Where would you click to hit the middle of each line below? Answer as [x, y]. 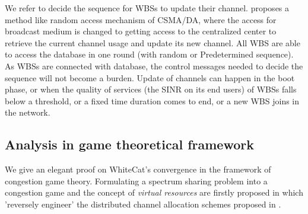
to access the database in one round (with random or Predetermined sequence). [149, 54]
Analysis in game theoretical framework [129, 144]
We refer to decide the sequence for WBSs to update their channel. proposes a [147, 8]
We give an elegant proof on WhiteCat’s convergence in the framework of [138, 169]
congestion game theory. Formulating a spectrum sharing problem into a [136, 181]
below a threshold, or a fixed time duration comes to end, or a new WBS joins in [152, 100]
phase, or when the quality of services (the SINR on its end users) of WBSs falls [151, 89]
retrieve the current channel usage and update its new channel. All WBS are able [153, 42]
